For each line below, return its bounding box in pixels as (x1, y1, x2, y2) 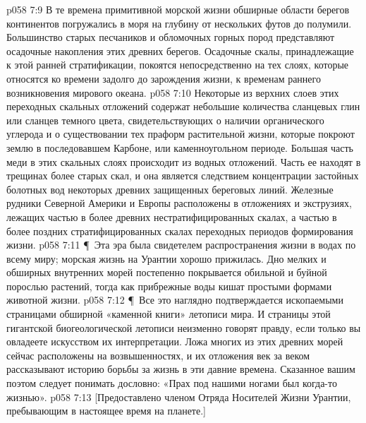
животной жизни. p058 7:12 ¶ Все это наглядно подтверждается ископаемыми (6, 292, 343, 307)
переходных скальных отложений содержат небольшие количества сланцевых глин (6, 99, 360, 114)
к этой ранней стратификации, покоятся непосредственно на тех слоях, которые (6, 57, 349, 72)
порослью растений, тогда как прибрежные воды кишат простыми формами (6, 278, 332, 293)
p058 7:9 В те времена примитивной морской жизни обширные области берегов (6, 2, 350, 16)
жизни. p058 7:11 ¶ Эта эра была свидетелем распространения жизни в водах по (6, 237, 356, 252)
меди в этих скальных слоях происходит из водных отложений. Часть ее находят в (6, 154, 361, 169)
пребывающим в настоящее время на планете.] (6, 403, 206, 418)
